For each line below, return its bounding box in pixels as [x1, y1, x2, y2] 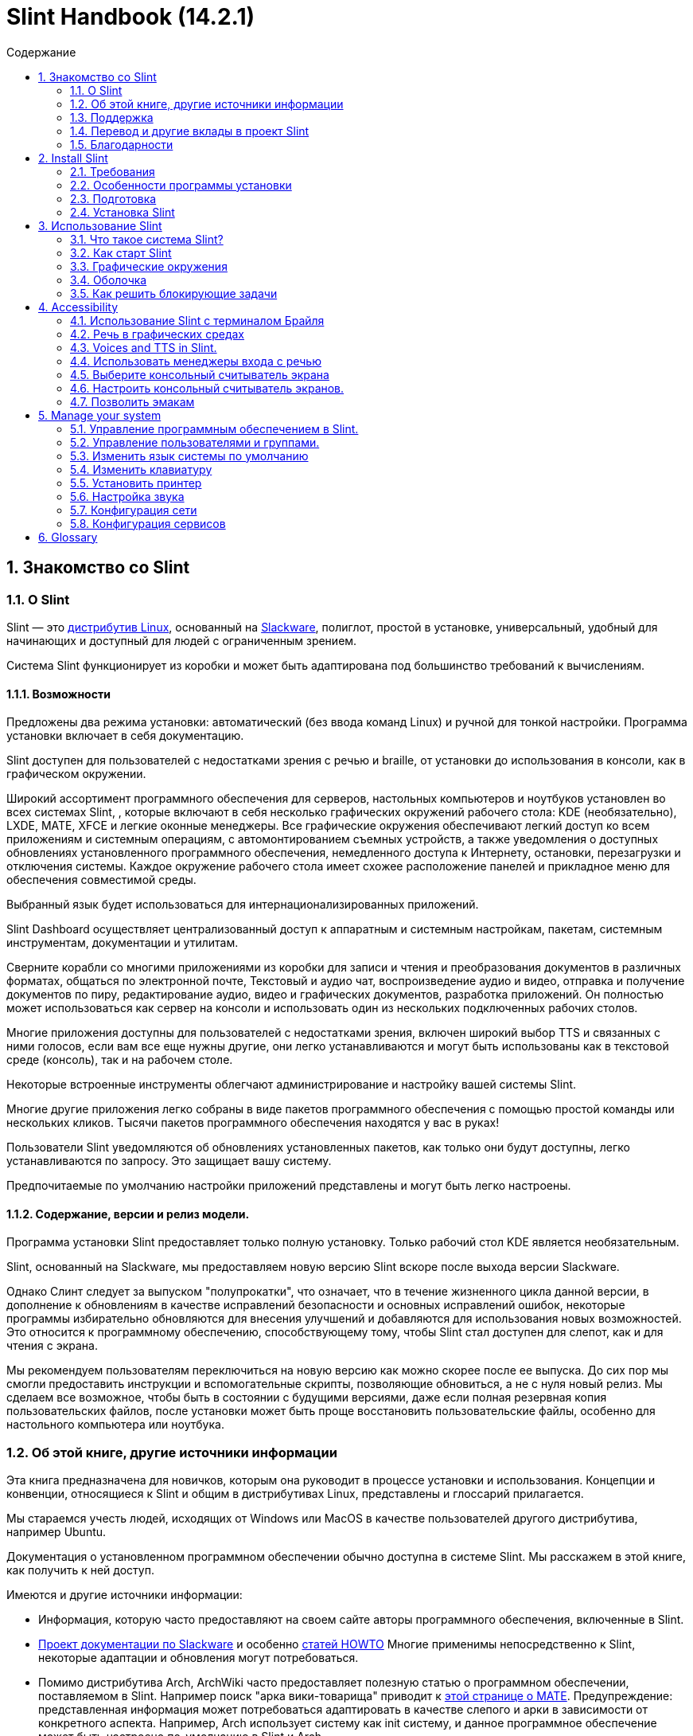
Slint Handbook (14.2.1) [6, 3, 255, 30]
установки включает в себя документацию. [6, 729, 244, 743]
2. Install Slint [38, 151, 108, 165]
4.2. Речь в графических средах [70, 326, 245, 341]
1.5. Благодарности [70, 137, 173, 151]
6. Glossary [38, 530, 98, 544]
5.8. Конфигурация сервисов [70, 516, 226, 530]
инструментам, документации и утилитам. [6, 936, 239, 950]
